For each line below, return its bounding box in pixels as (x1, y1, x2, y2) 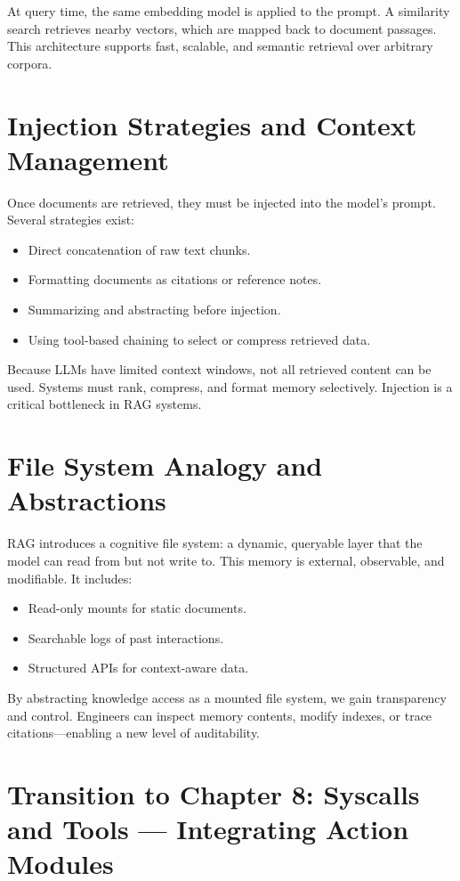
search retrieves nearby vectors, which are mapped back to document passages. (7, 19, 437, 37)
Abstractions (7, 482, 166, 518)
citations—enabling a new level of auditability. (7, 723, 261, 742)
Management (7, 141, 169, 177)
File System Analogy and (7, 447, 323, 484)
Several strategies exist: (7, 210, 135, 229)
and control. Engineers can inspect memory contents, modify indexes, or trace (7, 706, 432, 724)
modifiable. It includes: (7, 568, 133, 587)
